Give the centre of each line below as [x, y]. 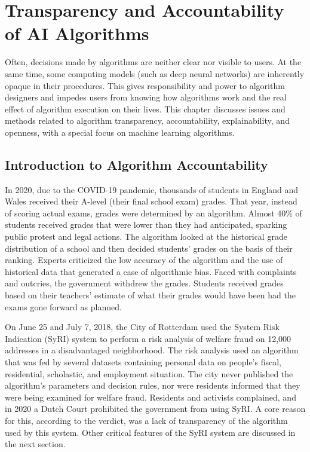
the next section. [35, 444]
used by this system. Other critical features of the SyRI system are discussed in [150, 432]
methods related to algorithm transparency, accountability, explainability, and [147, 120]
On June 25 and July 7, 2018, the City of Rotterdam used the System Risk [142, 327]
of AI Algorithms [77, 33]
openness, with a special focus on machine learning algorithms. [120, 132]
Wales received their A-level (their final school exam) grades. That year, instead [151, 201]
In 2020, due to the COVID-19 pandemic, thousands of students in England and [152, 189]
